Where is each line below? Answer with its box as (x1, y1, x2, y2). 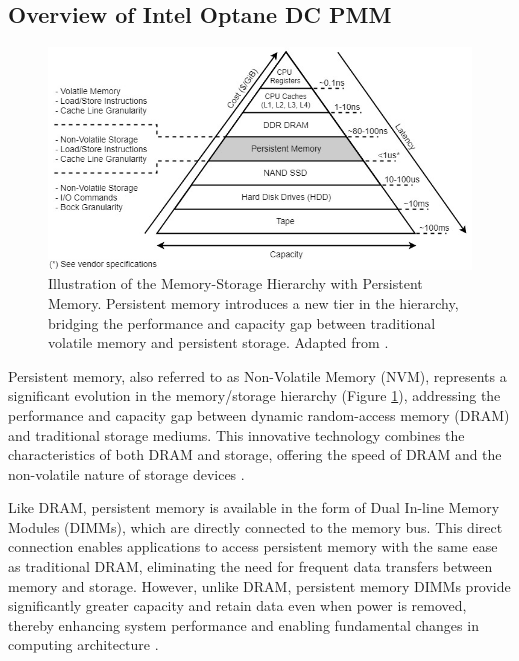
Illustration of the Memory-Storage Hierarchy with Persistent (48, 273, 423, 294)
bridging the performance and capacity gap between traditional (48, 312, 436, 333)
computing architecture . (8, 634, 159, 655)
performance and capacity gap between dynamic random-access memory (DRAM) (8, 404, 510, 425)
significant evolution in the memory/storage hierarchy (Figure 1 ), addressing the (8, 385, 501, 406)
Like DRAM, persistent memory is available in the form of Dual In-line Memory (8, 497, 500, 518)
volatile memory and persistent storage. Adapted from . (48, 332, 389, 353)
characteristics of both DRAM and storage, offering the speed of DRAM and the (8, 444, 502, 465)
